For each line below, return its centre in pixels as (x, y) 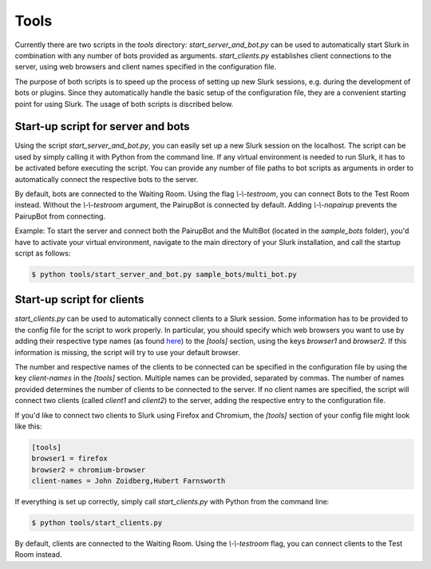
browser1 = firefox (69, 458)
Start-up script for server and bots (103, 126)
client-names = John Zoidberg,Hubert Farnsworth (129, 481)
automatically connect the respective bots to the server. (107, 179)
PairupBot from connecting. (60, 216)
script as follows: (43, 253)
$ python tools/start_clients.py (97, 523)
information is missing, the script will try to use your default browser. (128, 352)
